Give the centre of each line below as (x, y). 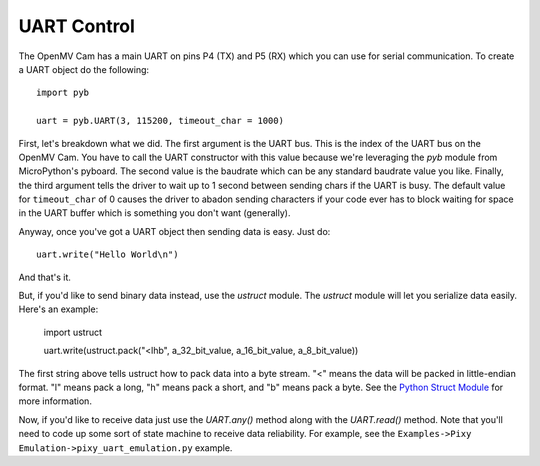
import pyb (63, 93)
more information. (55, 401)
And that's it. (45, 277)
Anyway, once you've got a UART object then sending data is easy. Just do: (174, 231)
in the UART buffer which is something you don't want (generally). (154, 213)
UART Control (76, 26)
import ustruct (73, 332)
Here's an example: (58, 309)
